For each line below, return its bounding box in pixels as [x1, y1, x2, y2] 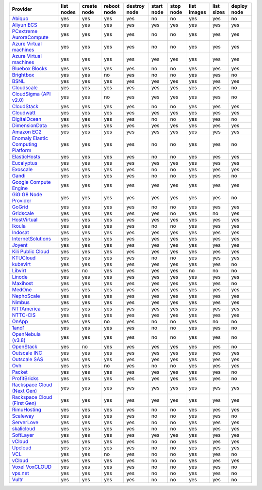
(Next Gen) [12, 388, 37, 394]
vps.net [12, 470, 29, 476]
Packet [12, 369, 28, 375]
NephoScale [12, 293, 40, 299]
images [188, 9, 206, 16]
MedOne [12, 286, 32, 293]
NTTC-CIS [12, 312, 36, 318]
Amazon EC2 [12, 128, 42, 135]
